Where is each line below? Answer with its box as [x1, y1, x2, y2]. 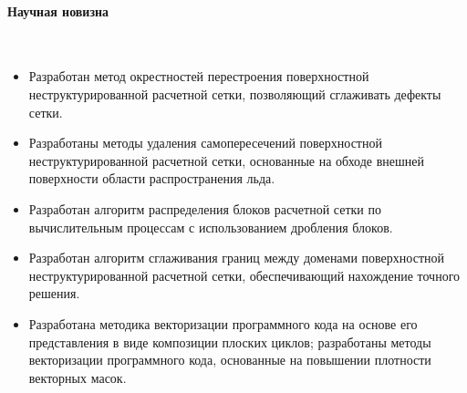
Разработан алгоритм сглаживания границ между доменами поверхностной [28, 248, 444, 267]
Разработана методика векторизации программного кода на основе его [28, 314, 418, 333]
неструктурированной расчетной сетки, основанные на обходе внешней [28, 150, 424, 170]
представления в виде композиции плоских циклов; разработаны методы [28, 332, 431, 351]
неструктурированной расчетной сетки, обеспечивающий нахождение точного [28, 265, 461, 284]
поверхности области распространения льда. [28, 169, 275, 188]
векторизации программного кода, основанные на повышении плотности [28, 350, 431, 369]
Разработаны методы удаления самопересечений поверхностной [28, 133, 382, 152]
